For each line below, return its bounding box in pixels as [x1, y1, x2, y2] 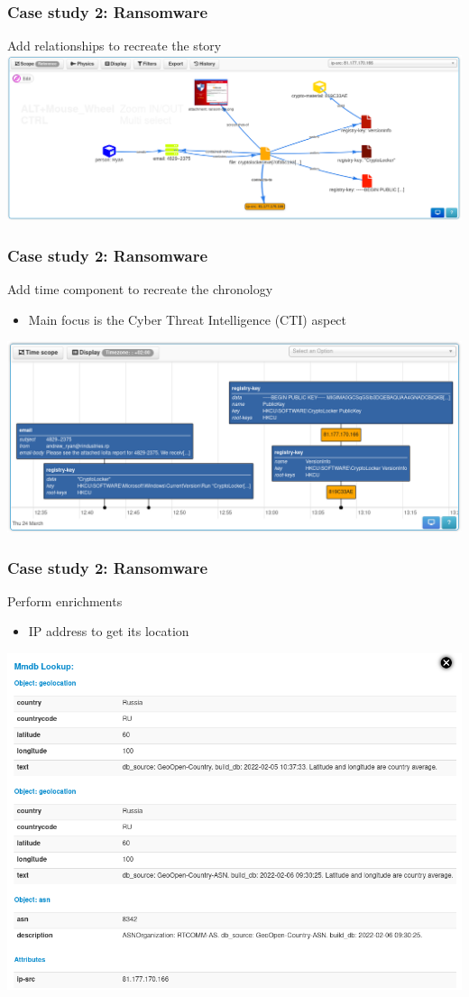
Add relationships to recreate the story [7, 36, 222, 55]
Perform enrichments [7, 591, 123, 610]
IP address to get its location [28, 622, 189, 641]
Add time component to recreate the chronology [7, 280, 273, 299]
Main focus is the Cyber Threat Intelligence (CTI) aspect [28, 309, 347, 328]
